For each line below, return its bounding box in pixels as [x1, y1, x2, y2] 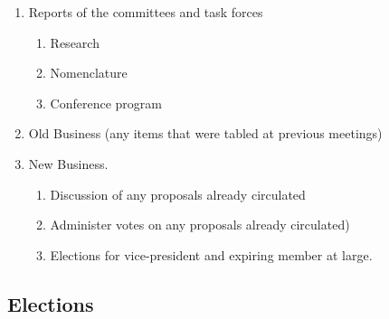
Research [50, 33, 100, 52]
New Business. [28, 154, 109, 173]
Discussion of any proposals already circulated [50, 184, 306, 203]
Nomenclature [50, 63, 128, 82]
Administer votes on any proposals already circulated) [50, 215, 350, 234]
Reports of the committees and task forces [28, 3, 263, 21]
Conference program [50, 93, 162, 112]
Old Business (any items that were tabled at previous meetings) [28, 124, 383, 143]
